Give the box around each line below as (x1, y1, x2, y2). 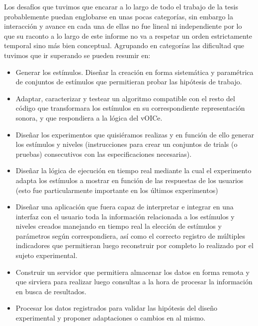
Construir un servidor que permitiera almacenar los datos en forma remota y (15, 266, 250, 277)
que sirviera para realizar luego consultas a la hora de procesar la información (15, 276, 253, 287)
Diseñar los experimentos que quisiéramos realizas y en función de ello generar (15, 129, 254, 139)
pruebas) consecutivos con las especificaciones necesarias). (15, 148, 192, 159)
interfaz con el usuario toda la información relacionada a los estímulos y (15, 211, 235, 221)
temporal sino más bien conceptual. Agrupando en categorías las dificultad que (4, 40, 245, 51)
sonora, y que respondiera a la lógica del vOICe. (15, 112, 163, 123)
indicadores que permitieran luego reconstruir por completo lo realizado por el (15, 240, 254, 251)
